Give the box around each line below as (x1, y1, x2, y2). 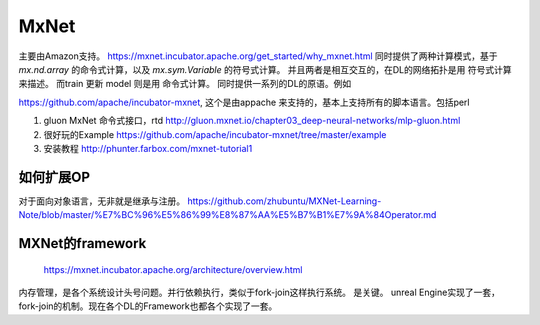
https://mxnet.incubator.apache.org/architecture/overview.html (43, 263, 303, 275)
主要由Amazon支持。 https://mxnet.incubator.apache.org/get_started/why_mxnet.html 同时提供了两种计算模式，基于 (18, 50, 499, 62)
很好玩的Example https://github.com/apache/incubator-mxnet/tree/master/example (43, 128, 387, 140)
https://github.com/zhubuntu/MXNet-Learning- (186, 195, 382, 207)
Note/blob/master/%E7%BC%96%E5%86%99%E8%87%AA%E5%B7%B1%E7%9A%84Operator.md (18, 209, 437, 221)
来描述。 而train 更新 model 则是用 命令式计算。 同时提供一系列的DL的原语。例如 (18, 78, 352, 90)
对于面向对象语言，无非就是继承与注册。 (18, 195, 185, 207)
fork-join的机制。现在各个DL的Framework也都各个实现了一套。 (18, 300, 278, 312)
